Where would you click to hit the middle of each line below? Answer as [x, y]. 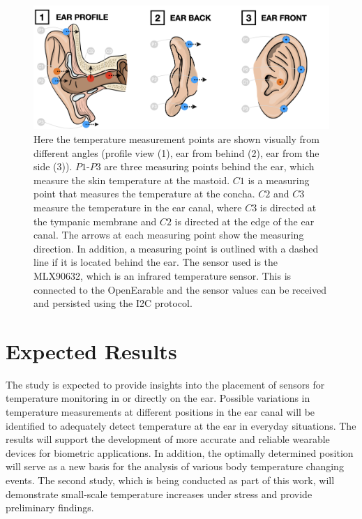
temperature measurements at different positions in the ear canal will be [160, 412]
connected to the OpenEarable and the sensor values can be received [180, 289]
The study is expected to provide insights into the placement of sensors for [165, 384]
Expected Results [91, 351]
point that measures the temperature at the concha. [144, 194]
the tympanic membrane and [95, 221]
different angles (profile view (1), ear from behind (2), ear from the [176, 152]
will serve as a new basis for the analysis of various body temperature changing [175, 466]
